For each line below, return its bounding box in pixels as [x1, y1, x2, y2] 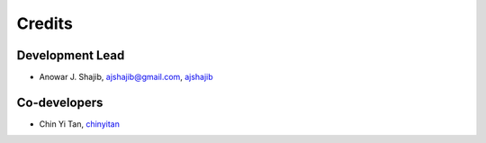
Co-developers [16, 94, 103, 110]
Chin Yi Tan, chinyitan [39, 118, 121, 130]
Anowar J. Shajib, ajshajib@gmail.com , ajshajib [39, 72, 213, 83]
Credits [16, 13, 74, 33]
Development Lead [16, 48, 125, 63]
